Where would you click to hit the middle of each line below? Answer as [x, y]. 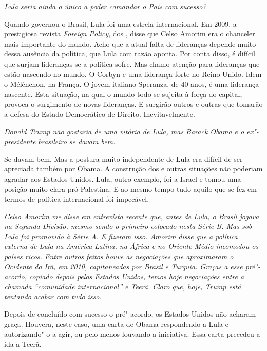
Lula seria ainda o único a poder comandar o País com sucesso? [105, 6]
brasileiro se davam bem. [77, 141]
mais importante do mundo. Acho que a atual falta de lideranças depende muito [130, 43]
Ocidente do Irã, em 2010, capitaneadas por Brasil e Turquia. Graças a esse [123, 266]
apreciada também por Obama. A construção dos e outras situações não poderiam [133, 169]
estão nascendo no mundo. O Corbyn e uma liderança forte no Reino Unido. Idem [133, 74]
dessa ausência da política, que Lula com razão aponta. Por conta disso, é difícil [130, 54]
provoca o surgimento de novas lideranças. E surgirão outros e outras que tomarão [133, 104]
